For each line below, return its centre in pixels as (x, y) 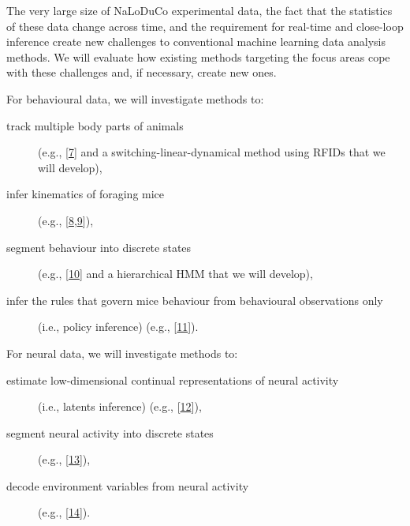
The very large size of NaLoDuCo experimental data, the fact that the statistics (199, 10)
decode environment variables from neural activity (128, 485)
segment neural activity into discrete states (110, 432)
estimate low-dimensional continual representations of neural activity (173, 379)
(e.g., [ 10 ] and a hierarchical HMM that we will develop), (175, 274)
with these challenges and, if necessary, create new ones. (142, 72)
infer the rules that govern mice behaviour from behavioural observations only (195, 300)
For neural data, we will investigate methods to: (122, 353)
